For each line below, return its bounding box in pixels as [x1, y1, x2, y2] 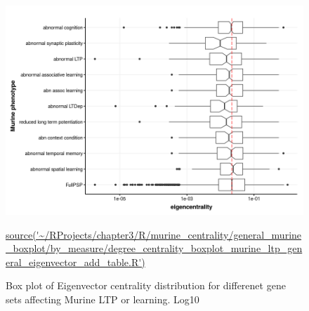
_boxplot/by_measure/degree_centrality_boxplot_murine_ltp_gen [6, 241, 303, 256]
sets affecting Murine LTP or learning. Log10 [6, 291, 199, 306]
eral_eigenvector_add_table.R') [6, 254, 145, 269]
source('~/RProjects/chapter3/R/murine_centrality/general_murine [6, 227, 302, 241]
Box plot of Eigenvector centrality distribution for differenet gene [6, 278, 286, 293]
